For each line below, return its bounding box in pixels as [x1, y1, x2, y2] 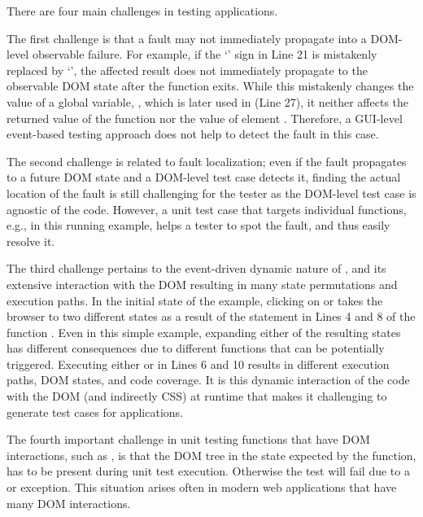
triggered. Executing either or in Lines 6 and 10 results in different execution [7, 355, 390, 372]
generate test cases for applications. [7, 403, 183, 420]
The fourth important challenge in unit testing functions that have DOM [7, 431, 370, 448]
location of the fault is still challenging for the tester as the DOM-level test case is [7, 184, 416, 201]
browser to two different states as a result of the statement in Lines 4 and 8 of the [7, 308, 416, 325]
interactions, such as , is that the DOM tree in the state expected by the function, [7, 446, 416, 463]
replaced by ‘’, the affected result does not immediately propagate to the [7, 61, 368, 78]
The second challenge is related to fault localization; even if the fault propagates [7, 152, 407, 169]
